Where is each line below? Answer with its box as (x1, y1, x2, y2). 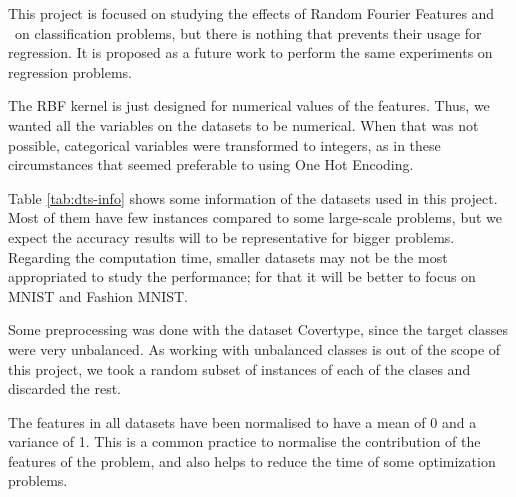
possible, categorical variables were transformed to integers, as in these (8, 134, 441, 155)
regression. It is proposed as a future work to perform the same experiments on (8, 42, 493, 63)
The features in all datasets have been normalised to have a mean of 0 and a (8, 411, 477, 432)
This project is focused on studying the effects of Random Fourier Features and (8, 3, 495, 23)
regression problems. (8, 61, 133, 82)
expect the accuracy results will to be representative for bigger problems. (8, 226, 455, 247)
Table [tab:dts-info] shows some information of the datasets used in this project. (8, 187, 498, 208)
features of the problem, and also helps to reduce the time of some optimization (8, 450, 496, 471)
